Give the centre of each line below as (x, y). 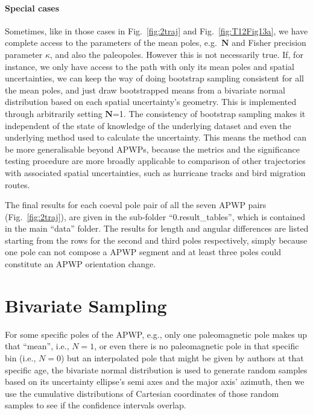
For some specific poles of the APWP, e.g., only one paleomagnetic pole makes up (156, 334)
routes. (17, 184)
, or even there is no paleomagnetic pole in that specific (197, 346)
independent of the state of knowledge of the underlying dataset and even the (148, 125)
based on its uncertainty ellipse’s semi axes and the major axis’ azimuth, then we (155, 382)
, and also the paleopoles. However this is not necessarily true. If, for (177, 54)
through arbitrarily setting (54, 113)
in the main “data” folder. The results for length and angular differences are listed (157, 228)
